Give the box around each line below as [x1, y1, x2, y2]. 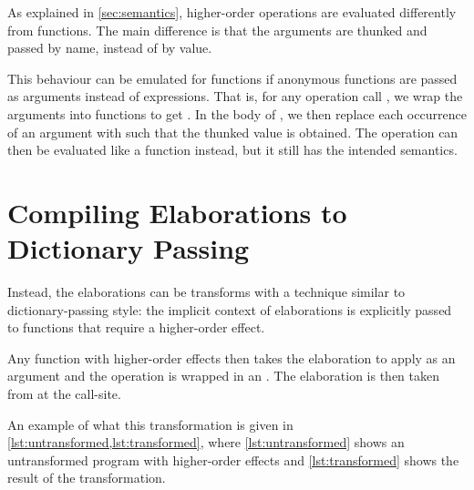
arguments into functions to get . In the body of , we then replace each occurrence [7, 104, 467, 123]
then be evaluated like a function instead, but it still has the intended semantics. [7, 140, 458, 159]
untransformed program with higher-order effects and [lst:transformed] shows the [7, 450, 459, 469]
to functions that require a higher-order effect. [7, 318, 265, 337]
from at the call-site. [7, 384, 121, 403]
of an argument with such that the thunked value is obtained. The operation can [7, 122, 459, 141]
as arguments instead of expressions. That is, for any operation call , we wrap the [7, 87, 463, 106]
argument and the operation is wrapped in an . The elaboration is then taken [7, 366, 440, 385]
